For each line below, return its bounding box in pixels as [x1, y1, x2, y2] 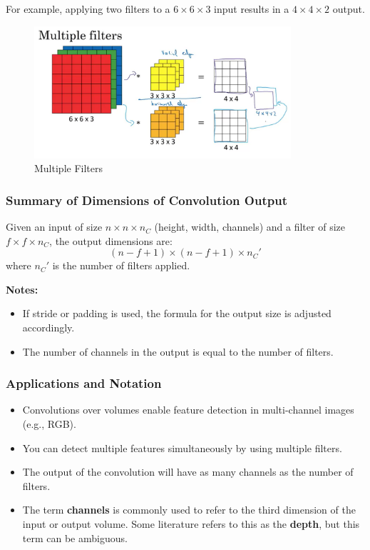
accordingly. [22, 320, 75, 335]
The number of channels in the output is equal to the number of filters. [22, 344, 334, 359]
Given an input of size [6, 219, 103, 234]
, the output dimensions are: [49, 233, 173, 248]
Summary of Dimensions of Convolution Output [6, 191, 287, 209]
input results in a [214, 1, 289, 16]
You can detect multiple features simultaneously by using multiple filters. [22, 440, 342, 455]
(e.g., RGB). [22, 416, 76, 431]
